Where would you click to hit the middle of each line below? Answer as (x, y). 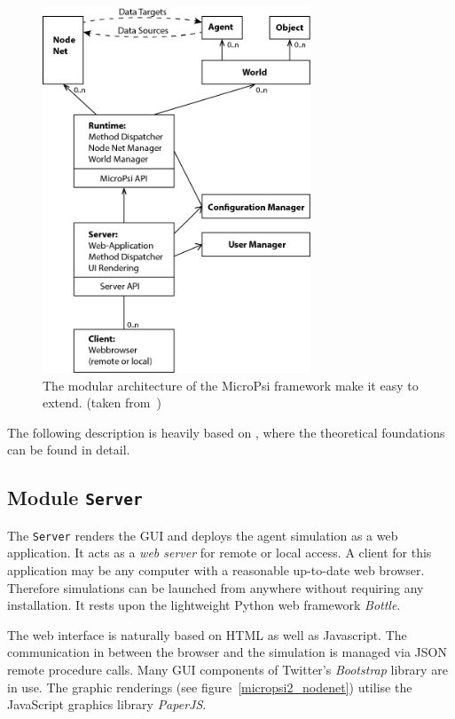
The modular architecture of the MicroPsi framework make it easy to (231, 385)
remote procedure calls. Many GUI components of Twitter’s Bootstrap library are (227, 669)
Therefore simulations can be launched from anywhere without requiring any (216, 587)
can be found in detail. (69, 450)
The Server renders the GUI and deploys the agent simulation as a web (203, 535)
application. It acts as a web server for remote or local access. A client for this (220, 553)
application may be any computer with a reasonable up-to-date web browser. (216, 569)
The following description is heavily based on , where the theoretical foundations (226, 432)
